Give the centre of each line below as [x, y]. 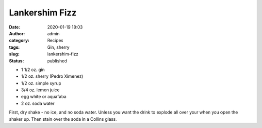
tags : [14, 47]
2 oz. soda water [38, 103]
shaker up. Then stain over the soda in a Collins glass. [63, 119]
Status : [16, 61]
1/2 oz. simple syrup [41, 83]
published [57, 61]
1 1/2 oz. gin [33, 70]
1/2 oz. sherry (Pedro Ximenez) [52, 76]
